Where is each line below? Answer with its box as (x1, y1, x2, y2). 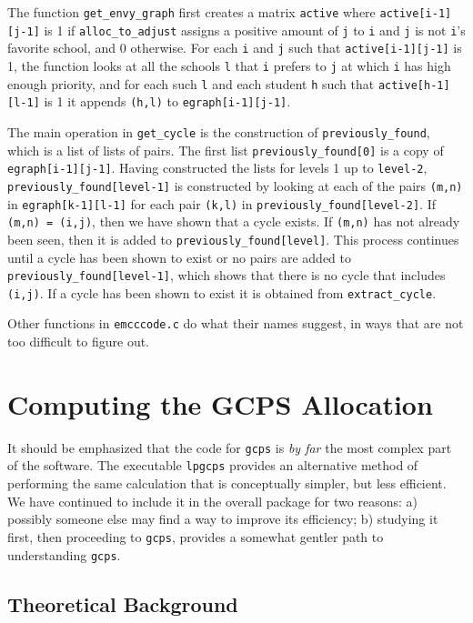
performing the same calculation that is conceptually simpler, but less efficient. (7, 474, 447, 493)
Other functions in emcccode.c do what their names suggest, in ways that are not (7, 314, 464, 333)
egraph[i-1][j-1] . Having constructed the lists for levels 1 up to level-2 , (7, 158, 428, 177)
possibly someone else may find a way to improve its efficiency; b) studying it (7, 509, 438, 528)
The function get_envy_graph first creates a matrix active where (7, 3, 376, 21)
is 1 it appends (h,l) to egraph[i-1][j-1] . (44, 92, 291, 111)
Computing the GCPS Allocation (7, 385, 433, 422)
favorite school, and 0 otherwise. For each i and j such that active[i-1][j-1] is (7, 38, 462, 57)
